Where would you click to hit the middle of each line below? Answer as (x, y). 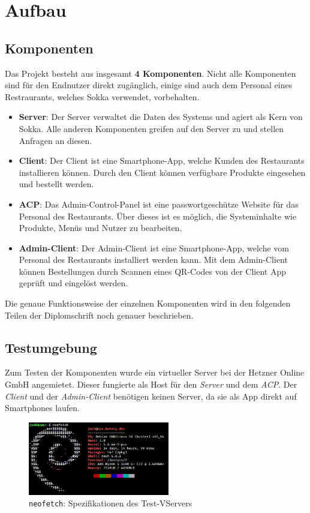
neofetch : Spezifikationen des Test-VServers (111, 503)
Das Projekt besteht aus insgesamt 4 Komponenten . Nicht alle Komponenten (151, 73)
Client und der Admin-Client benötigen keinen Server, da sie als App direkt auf (151, 396)
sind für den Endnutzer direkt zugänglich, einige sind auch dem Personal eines (149, 85)
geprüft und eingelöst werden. (73, 283)
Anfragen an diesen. (55, 140)
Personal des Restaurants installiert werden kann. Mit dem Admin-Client (153, 259)
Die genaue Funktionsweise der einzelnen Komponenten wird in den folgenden (148, 303)
